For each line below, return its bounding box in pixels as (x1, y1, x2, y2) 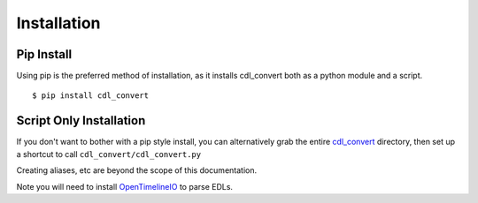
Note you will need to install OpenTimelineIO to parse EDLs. (16, 181, 234, 192)
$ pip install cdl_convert (32, 91, 150, 101)
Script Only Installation (16, 113, 146, 128)
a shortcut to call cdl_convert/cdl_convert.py (16, 148, 202, 159)
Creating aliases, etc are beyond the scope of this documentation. (16, 165, 257, 176)
